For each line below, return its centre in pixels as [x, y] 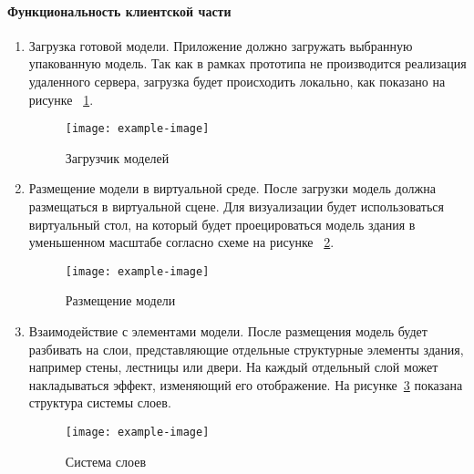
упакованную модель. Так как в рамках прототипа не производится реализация [247, 63]
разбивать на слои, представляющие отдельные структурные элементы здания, [246, 349]
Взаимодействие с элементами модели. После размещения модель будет [228, 331]
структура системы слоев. [100, 402]
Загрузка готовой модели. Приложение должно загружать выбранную [221, 45]
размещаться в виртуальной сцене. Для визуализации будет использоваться [236, 206]
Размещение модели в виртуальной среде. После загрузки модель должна [232, 188]
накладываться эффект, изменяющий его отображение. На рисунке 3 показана [246, 384]
